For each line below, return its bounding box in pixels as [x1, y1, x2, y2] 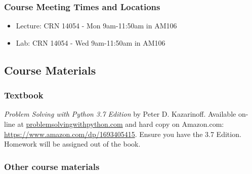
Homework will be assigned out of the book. [4, 138, 141, 149]
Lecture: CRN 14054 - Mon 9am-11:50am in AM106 [16, 20, 177, 31]
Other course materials [4, 160, 100, 172]
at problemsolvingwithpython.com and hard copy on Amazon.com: [17, 119, 224, 129]
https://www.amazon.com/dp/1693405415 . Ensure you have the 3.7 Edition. [4, 128, 241, 139]
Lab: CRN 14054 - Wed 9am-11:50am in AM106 [16, 37, 165, 48]
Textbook [4, 89, 44, 101]
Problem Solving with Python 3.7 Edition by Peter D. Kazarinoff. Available [4, 109, 236, 119]
